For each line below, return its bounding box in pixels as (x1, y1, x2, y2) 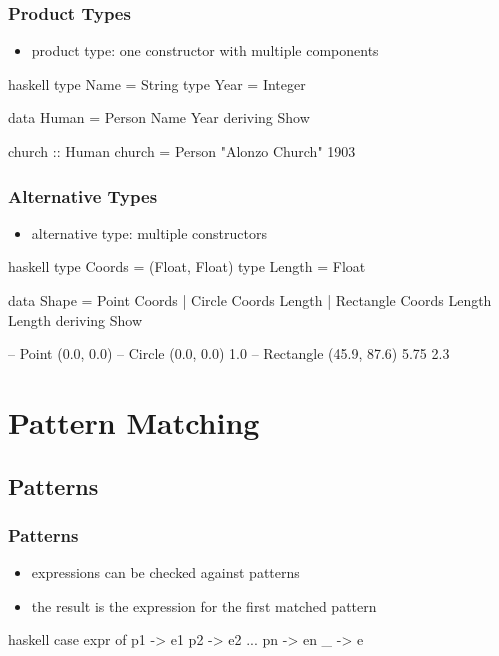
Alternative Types (8, 183, 158, 208)
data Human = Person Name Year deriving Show (8, 107, 310, 128)
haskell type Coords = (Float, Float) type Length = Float (8, 256, 366, 277)
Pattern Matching (8, 401, 260, 442)
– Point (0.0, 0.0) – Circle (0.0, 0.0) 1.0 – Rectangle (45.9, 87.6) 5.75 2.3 (8, 343, 450, 364)
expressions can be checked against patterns (31, 562, 300, 583)
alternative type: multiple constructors (31, 222, 267, 243)
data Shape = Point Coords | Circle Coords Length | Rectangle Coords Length (8, 290, 492, 310)
